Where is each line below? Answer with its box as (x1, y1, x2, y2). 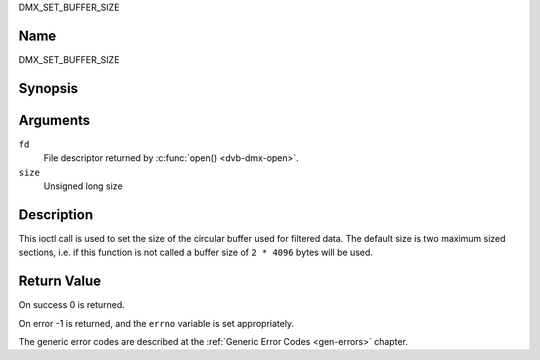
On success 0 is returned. (18, 299, 125, 311)
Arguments (18, 111, 91, 129)
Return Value (18, 273, 102, 290)
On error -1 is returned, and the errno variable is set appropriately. (18, 317, 295, 329)
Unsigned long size (43, 180, 124, 192)
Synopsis (18, 80, 79, 97)
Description (18, 206, 94, 223)
